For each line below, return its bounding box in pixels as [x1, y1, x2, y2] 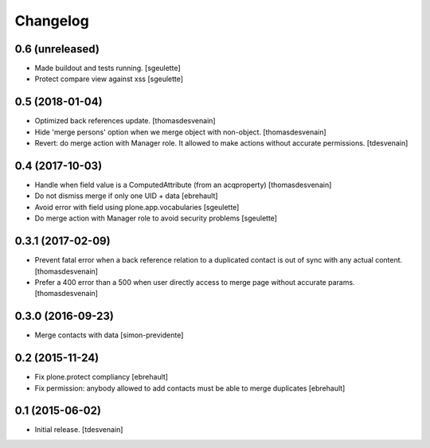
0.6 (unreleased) [14, 42, 100, 56]
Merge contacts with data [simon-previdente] [34, 330, 184, 340]
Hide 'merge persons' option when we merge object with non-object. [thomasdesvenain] [34, 127, 326, 137]
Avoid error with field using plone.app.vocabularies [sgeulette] [34, 202, 240, 212]
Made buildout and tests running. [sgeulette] [34, 64, 181, 73]
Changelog [14, 12, 89, 29]
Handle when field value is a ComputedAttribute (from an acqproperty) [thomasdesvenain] [34, 180, 332, 190]
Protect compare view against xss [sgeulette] [34, 74, 183, 84]
